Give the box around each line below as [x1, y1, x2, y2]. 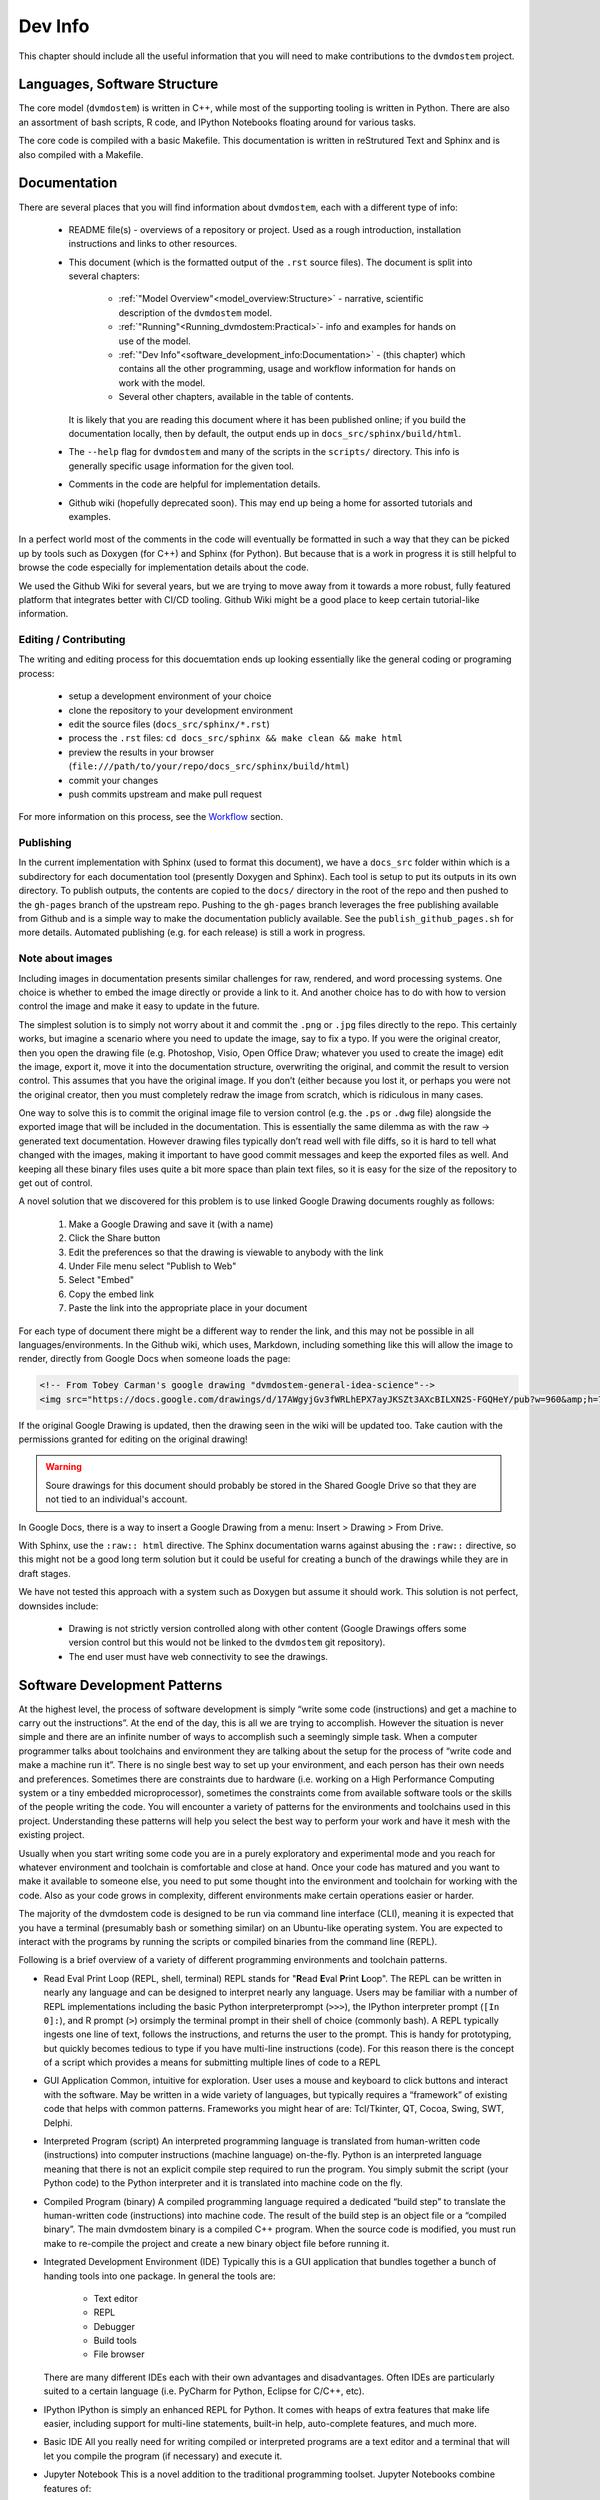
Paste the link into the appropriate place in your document [68, 1302, 308, 1314]
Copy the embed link [68, 1288, 155, 1300]
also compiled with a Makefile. [18, 148, 144, 160]
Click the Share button [68, 1232, 161, 1244]
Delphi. [43, 2116, 73, 2129]
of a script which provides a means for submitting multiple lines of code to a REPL [43, 2056, 381, 2069]
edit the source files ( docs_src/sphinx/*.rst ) [68, 718, 270, 730]
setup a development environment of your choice [68, 690, 272, 702]
